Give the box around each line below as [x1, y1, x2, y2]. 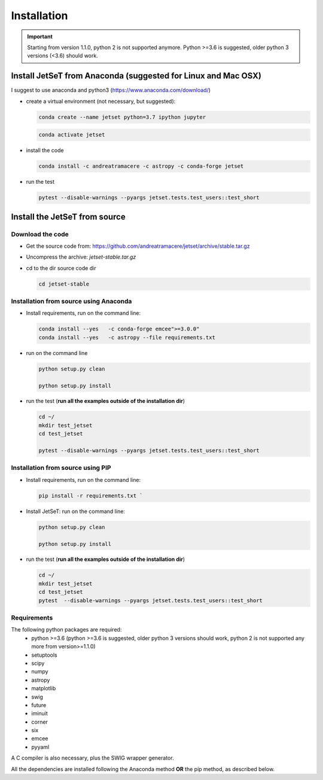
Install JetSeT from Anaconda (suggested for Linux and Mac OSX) [11, 71, 261, 81]
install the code [26, 147, 64, 154]
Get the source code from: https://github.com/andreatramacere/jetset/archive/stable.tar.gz [26, 242, 251, 250]
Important [27, 33, 53, 40]
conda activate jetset [38, 132, 105, 138]
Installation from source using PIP [11, 464, 111, 472]
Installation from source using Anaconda [11, 297, 132, 305]
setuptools [31, 651, 57, 658]
